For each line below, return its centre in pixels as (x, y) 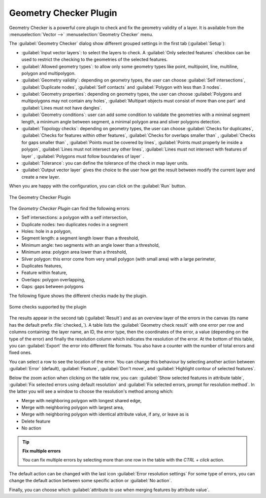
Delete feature (36, 421)
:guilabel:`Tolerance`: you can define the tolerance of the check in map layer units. (105, 163)
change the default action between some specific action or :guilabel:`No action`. (91, 481)
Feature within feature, (44, 273)
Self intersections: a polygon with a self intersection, (75, 218)
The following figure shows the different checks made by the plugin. (78, 296)
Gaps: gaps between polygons (52, 287)
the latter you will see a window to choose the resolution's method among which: (91, 391)
